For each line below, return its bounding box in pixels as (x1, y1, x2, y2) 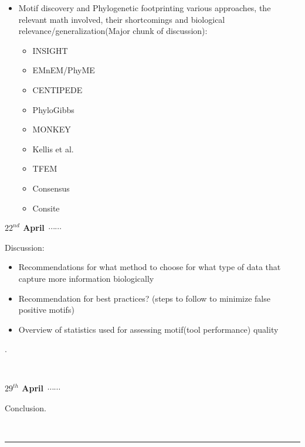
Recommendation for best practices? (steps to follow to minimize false (18, 292, 270, 304)
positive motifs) (18, 303, 74, 316)
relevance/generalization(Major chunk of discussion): (18, 25, 208, 37)
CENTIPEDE (32, 83, 83, 95)
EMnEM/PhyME (32, 64, 95, 76)
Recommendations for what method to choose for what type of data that (18, 261, 281, 273)
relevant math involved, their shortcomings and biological (18, 13, 225, 25)
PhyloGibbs (32, 103, 74, 115)
